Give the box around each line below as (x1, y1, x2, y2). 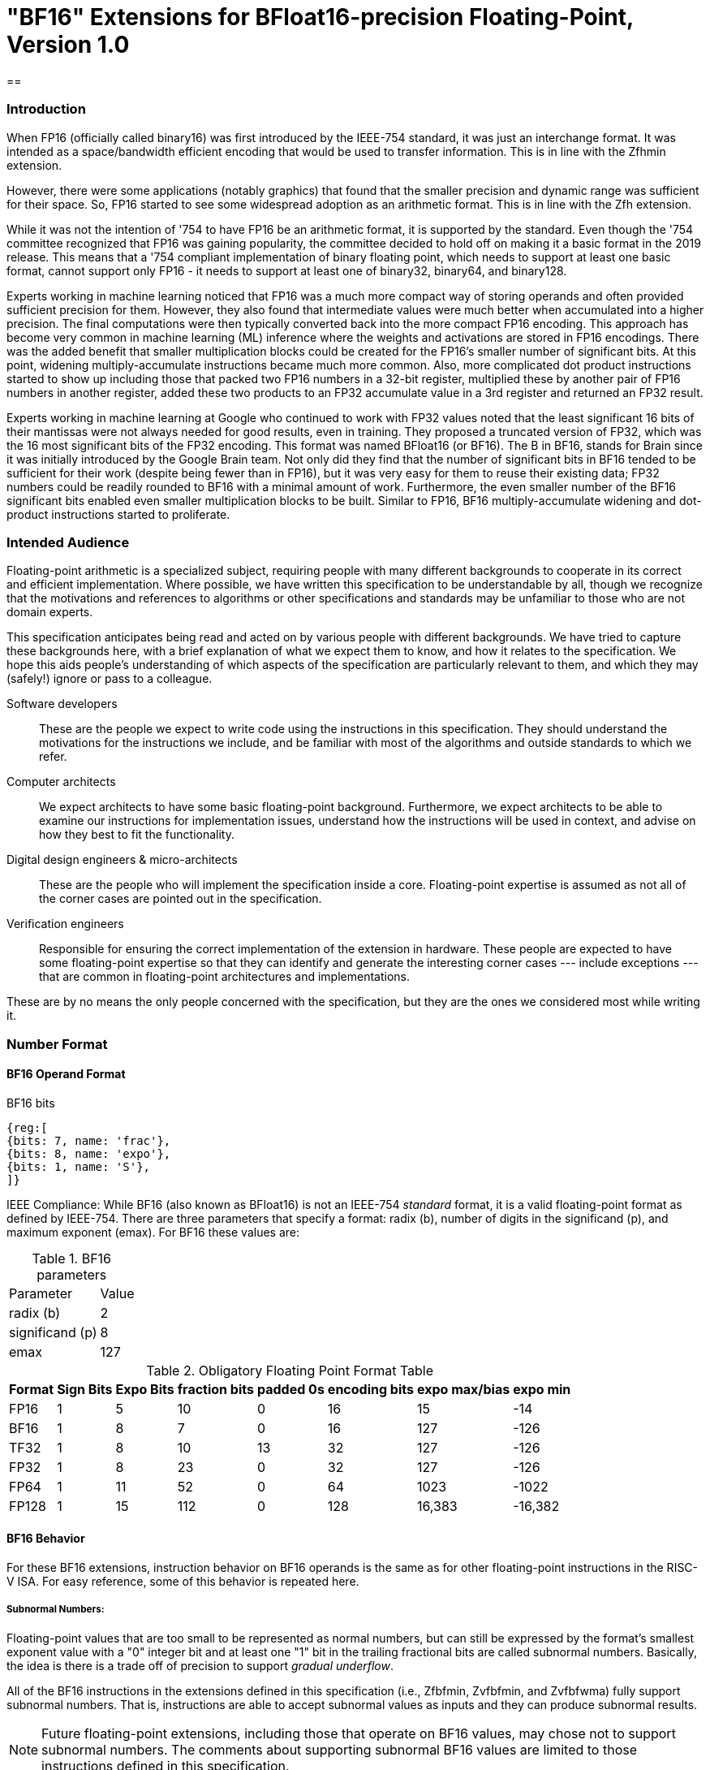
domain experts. (6, 605, 93, 619)
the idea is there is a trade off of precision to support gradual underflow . (6, 1658, 394, 1673)
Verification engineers (6, 917, 124, 931)
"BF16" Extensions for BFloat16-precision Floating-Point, (6, 3, 634, 31)
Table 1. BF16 (32, 1250, 112, 1267)
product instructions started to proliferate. (6, 507, 230, 521)
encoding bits (327, 1380, 414, 1397)
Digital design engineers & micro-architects (6, 853, 238, 867)
